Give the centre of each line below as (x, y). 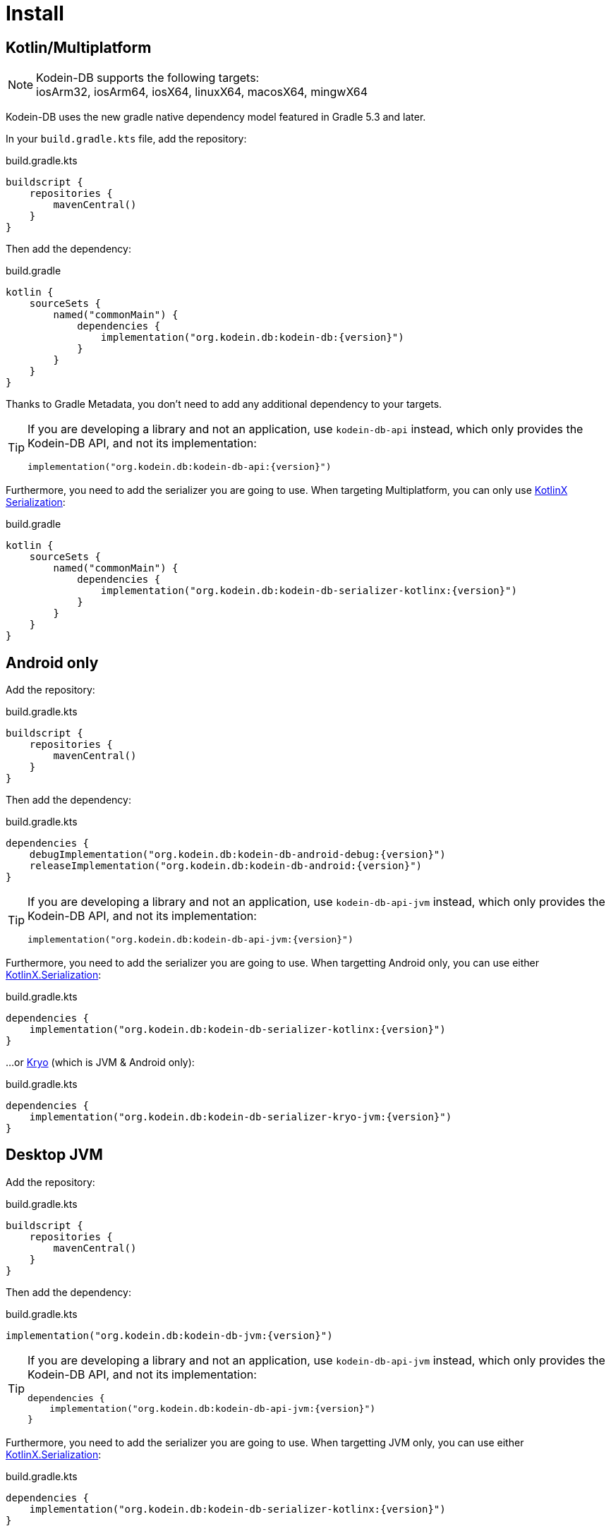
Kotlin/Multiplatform (79, 47)
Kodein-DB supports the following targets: (148, 78)
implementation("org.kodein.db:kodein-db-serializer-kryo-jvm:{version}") (241, 1117)
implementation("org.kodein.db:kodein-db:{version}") (252, 338)
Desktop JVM (54, 1155)
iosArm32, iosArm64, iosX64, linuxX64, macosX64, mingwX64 (202, 92)
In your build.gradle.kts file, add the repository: (126, 139)
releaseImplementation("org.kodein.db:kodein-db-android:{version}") (226, 866)
